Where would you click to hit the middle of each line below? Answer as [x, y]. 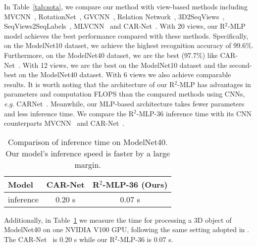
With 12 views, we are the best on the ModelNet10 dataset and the [125, 65]
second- [241, 65]
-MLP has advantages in [214, 84]
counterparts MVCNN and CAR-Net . [64, 123]
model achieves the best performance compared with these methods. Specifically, [126, 35]
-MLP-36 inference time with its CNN [194, 113]
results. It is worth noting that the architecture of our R [89, 84]
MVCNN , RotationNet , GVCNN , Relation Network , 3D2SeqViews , [114, 16]
